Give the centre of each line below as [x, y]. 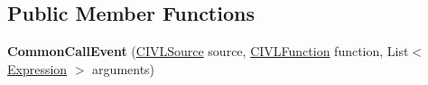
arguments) [124, 68]
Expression [37, 68]
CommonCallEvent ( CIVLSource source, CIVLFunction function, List [208, 51]
